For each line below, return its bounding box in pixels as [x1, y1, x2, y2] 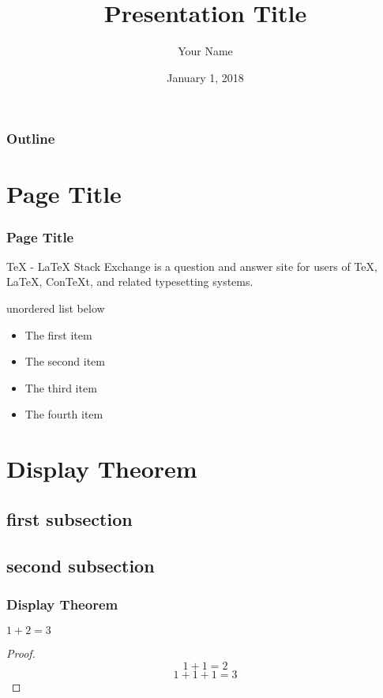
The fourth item [24, 406, 103, 422]
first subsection [6, 506, 133, 531]
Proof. [6, 645, 36, 662]
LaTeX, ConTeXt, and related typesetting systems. [6, 273, 253, 290]
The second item [24, 353, 105, 370]
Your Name [178, 43, 233, 59]
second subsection [6, 553, 155, 577]
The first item [24, 326, 92, 343]
